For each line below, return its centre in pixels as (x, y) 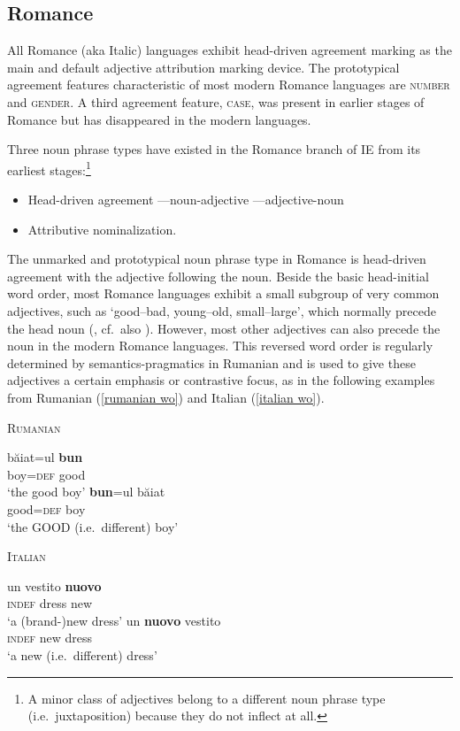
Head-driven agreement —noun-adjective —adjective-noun (186, 200)
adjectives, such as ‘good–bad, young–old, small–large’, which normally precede (222, 310)
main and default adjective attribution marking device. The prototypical (203, 67)
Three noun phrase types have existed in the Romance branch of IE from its (214, 149)
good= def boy (46, 508)
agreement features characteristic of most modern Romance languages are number (229, 85)
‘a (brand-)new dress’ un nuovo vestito (114, 620)
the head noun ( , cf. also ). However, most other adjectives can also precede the (224, 328)
